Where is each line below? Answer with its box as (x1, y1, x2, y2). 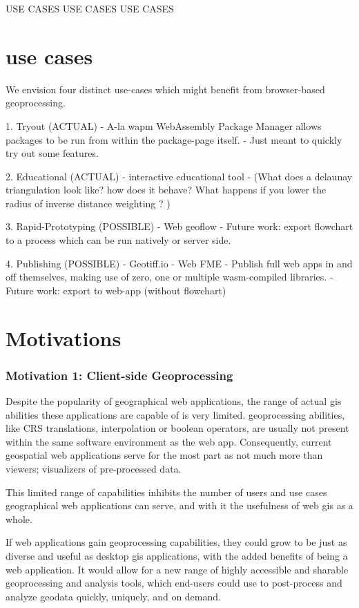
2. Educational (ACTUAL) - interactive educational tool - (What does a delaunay (6, 169, 353, 183)
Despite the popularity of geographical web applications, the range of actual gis (6, 394, 342, 408)
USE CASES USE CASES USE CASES (6, 1, 174, 15)
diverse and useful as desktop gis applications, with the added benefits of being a (6, 548, 348, 562)
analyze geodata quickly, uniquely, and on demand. (6, 589, 221, 603)
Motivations (6, 323, 122, 352)
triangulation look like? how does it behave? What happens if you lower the (6, 182, 327, 197)
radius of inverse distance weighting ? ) (6, 196, 171, 210)
